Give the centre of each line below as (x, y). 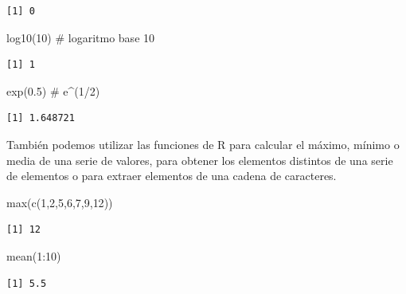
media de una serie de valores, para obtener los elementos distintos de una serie (200, 160)
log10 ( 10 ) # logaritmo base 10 (81, 37)
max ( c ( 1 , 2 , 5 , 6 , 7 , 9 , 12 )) (60, 202)
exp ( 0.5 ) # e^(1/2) (53, 90)
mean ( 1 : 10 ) (34, 255)
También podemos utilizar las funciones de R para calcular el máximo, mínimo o (203, 144)
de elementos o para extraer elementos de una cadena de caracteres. (172, 176)
